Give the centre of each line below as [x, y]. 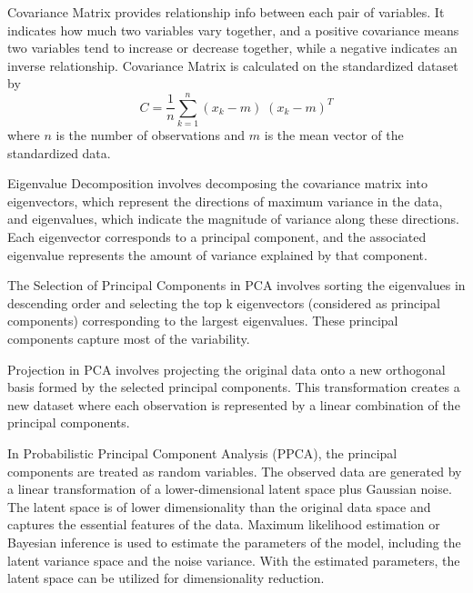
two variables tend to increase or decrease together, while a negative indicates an [232, 48]
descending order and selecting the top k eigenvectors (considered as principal [224, 302]
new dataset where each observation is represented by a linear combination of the [234, 404]
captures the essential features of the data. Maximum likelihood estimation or [224, 524]
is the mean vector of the [334, 135]
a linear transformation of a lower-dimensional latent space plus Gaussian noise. [230, 489]
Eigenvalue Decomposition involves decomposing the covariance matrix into [217, 183]
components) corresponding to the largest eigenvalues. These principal [203, 321]
